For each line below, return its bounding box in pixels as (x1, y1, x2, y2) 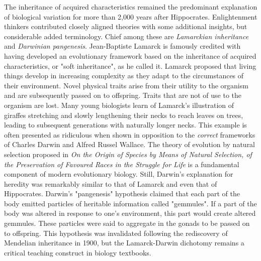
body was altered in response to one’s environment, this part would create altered (4, 208, 256, 218)
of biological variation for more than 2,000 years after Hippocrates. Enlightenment (4, 11, 257, 22)
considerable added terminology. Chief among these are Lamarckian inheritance (4, 31, 249, 41)
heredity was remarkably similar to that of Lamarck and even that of (4, 178, 217, 189)
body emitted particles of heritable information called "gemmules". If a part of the (4, 198, 257, 208)
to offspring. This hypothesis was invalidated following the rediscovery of (4, 227, 228, 238)
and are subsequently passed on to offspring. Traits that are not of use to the (4, 90, 242, 100)
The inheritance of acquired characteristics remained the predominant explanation (4, 2, 257, 12)
